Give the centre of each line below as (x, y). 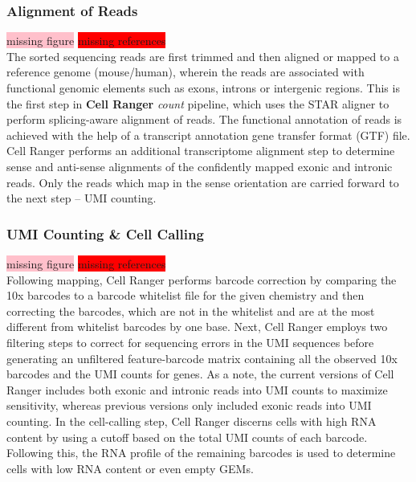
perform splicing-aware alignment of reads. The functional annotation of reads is (204, 119)
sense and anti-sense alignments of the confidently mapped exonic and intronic (200, 166)
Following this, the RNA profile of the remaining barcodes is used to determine (201, 453)
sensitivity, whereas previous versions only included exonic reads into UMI (189, 405)
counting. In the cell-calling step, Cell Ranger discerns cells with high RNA (192, 421)
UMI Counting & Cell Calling (105, 233)
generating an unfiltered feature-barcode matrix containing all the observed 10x (202, 358)
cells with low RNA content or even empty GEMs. (130, 468)
